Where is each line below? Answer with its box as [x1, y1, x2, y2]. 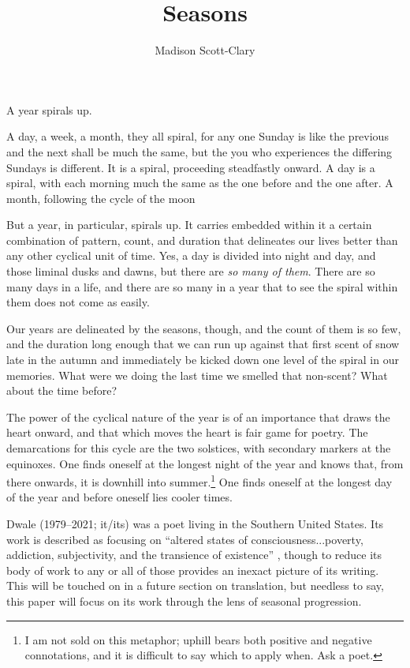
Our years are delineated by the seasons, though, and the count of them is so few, [6, 320, 401, 336]
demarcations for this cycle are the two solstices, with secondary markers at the [6, 440, 391, 456]
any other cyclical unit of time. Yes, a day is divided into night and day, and [6, 247, 376, 264]
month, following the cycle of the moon [6, 190, 196, 206]
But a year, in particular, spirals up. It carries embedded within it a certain [6, 216, 372, 233]
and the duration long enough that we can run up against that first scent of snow [6, 336, 400, 352]
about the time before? [6, 382, 117, 399]
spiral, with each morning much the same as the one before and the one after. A [6, 175, 393, 191]
